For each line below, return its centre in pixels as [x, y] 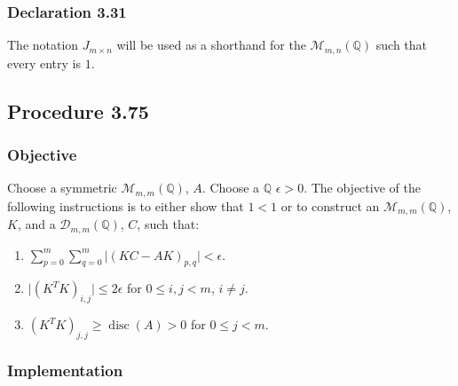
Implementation [65, 370]
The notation [43, 45]
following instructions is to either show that [126, 205]
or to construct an [330, 205]
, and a [36, 224]
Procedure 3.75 [78, 110]
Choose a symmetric [62, 188]
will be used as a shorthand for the [211, 45]
